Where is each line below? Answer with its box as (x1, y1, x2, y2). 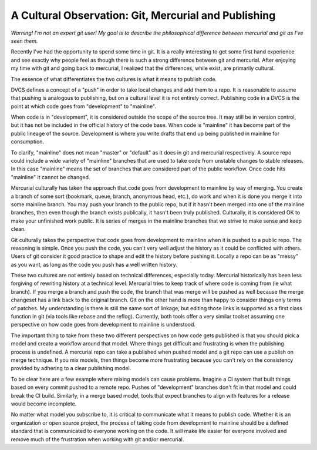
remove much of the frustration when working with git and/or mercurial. (11, 435, 184, 443)
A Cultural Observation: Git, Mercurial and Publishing (11, 9, 276, 22)
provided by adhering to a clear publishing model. (11, 365, 131, 372)
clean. (11, 226, 26, 233)
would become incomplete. (11, 400, 77, 407)
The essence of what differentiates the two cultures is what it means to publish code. (11, 75, 217, 82)
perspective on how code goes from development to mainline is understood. (11, 321, 196, 328)
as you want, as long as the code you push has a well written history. (11, 261, 177, 268)
